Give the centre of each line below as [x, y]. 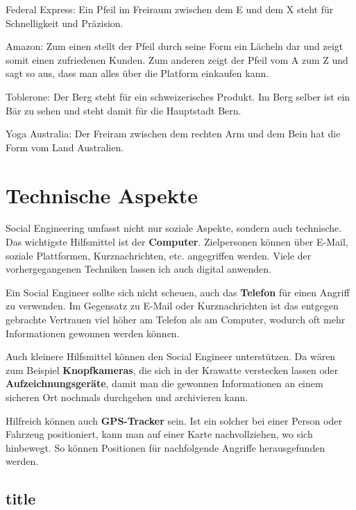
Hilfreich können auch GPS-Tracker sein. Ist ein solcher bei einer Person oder [174, 420]
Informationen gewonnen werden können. [93, 333]
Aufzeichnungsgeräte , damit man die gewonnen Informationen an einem [164, 383]
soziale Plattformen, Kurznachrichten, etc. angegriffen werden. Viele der [159, 255]
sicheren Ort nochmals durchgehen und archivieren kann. [127, 397]
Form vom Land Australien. [65, 147]
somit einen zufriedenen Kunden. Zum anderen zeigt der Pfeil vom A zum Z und [177, 59]
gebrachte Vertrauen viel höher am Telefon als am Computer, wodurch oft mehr [176, 320]
